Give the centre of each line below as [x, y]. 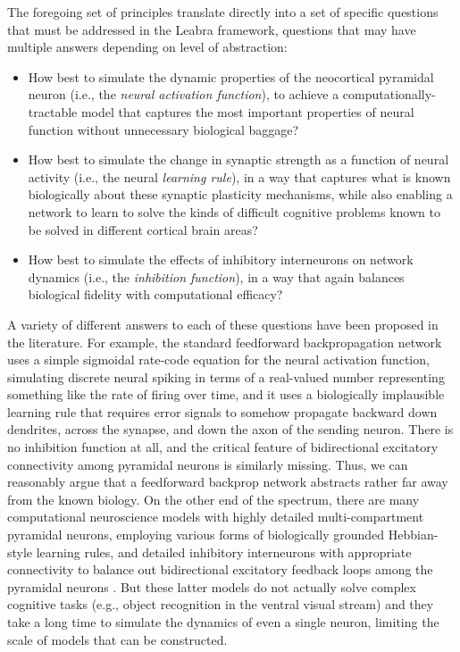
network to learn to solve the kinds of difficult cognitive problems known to [234, 211]
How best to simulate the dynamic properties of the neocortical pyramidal [231, 76]
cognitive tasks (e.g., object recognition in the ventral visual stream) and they [221, 604]
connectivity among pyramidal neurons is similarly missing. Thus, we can [208, 464]
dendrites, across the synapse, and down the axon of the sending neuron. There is [230, 429]
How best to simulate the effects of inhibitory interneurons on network [221, 259]
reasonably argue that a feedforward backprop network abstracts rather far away [228, 482]
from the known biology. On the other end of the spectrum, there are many [213, 499]
